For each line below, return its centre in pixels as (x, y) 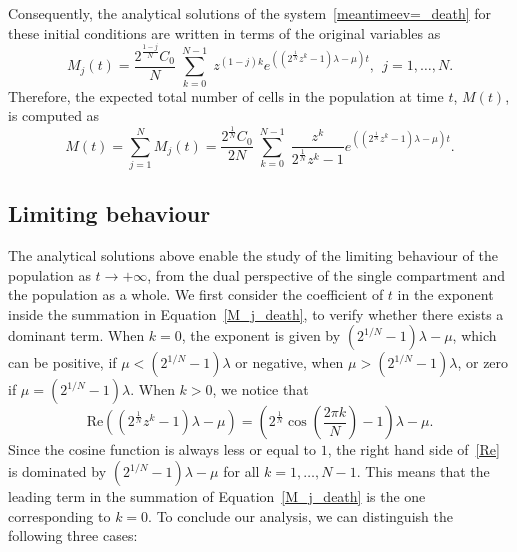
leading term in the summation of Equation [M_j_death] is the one (217, 496)
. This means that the (423, 471)
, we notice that (260, 389)
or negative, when (289, 362)
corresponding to (59, 515)
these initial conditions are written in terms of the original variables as (224, 32)
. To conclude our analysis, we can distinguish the (300, 515)
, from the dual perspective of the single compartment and (326, 274)
